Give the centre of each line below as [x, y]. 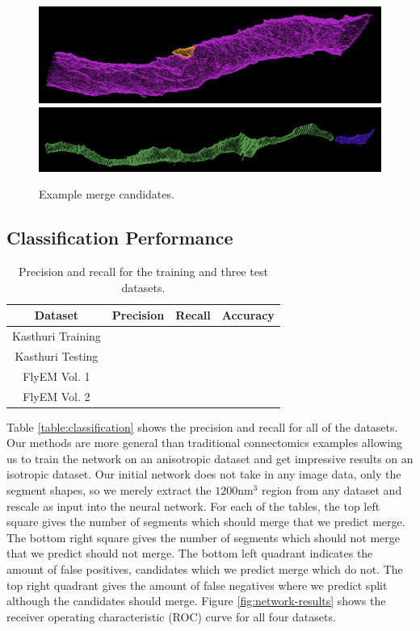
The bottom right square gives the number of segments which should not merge [204, 537]
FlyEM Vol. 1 [57, 376]
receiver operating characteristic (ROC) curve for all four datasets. [171, 616]
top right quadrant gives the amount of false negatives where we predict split [197, 585]
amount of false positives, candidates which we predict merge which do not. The [205, 568]
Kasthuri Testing [57, 355]
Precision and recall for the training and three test [143, 271]
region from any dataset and [332, 490]
